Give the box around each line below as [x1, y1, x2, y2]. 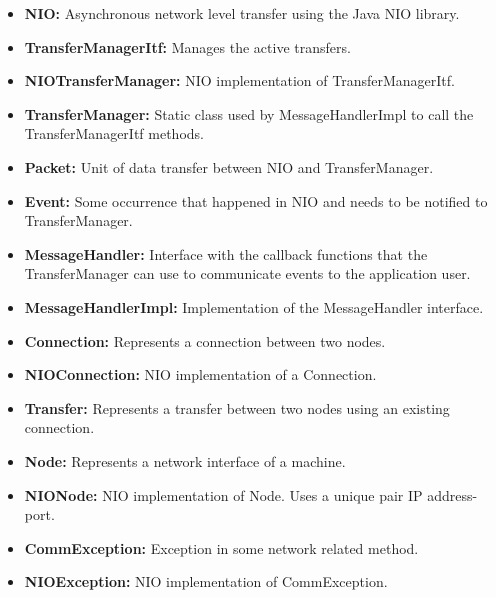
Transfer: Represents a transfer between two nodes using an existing [24, 397, 450, 418]
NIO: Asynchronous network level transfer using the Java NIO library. [24, 3, 460, 23]
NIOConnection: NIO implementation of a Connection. [24, 364, 377, 385]
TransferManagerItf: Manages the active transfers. [24, 36, 351, 57]
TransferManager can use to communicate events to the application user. [24, 263, 471, 284]
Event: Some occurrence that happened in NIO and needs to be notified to [24, 190, 488, 211]
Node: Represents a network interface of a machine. [24, 450, 346, 471]
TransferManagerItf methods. [24, 123, 204, 144]
